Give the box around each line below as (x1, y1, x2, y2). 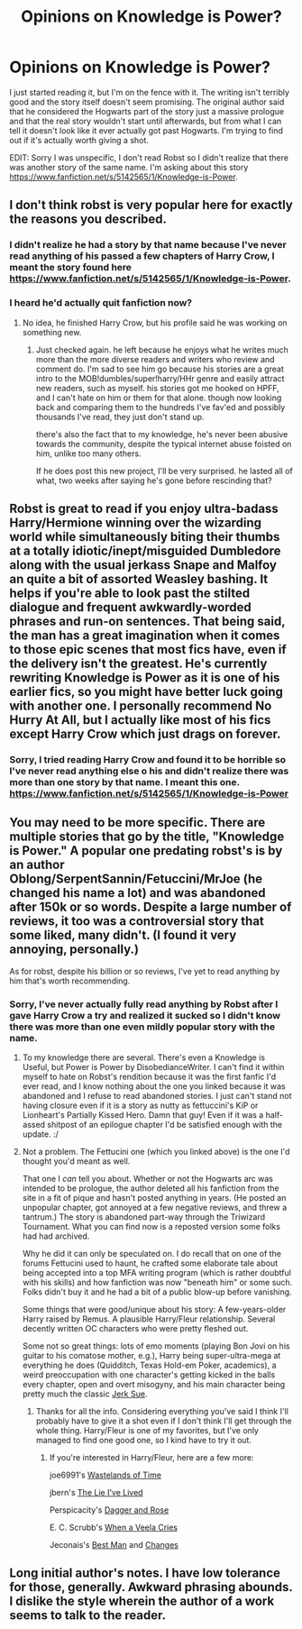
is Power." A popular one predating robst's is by (9, 843, 283, 858)
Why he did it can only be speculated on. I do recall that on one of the (22, 1248, 282, 1258)
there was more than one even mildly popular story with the (9, 1020, 276, 1033)
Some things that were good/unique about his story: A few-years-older (22, 1304, 287, 1314)
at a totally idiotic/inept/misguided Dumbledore (9, 543, 281, 558)
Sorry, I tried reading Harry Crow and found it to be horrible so (9, 753, 287, 765)
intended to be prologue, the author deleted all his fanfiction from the (22, 1183, 279, 1194)
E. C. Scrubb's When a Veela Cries (49, 1522, 178, 1533)
